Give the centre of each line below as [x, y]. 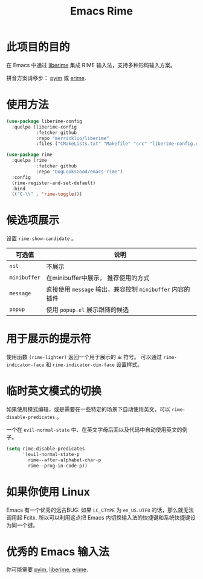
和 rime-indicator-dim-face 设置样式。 [94, 364]
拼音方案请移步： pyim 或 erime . [46, 78]
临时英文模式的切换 [54, 391]
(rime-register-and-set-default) [54, 183]
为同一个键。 [22, 525]
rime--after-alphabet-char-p [65, 460]
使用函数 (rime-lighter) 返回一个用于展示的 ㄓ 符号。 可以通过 [84, 357]
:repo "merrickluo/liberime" [73, 138]
